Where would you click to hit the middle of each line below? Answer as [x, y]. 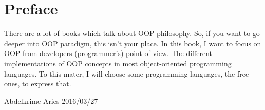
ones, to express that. [38, 84]
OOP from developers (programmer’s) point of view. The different [108, 53]
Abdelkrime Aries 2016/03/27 [51, 100]
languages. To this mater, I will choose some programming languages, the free [127, 73]
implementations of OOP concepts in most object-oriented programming [118, 63]
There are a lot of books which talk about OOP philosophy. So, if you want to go [132, 33]
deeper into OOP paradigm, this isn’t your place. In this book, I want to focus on [133, 43]
